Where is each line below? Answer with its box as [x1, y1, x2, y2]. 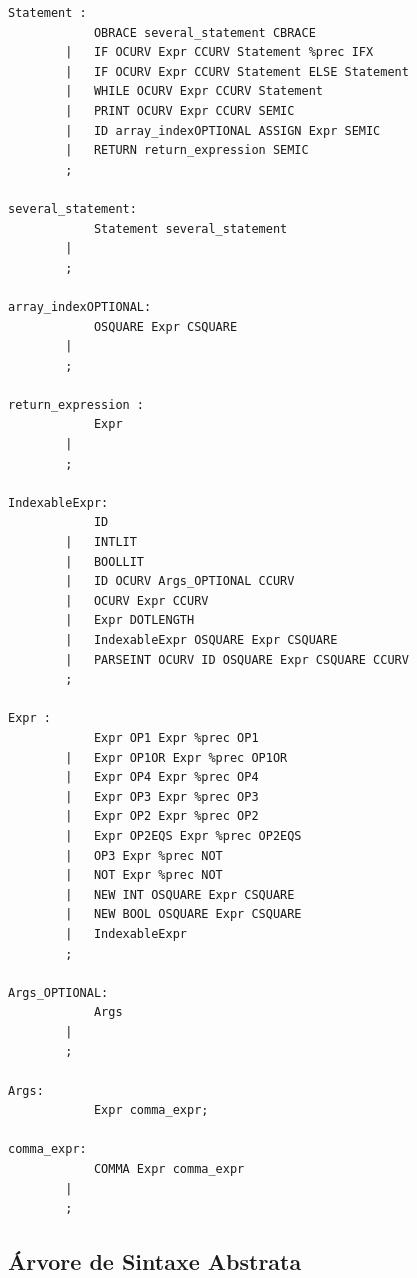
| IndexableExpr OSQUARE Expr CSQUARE [65, 633, 338, 647]
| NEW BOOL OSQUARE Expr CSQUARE [65, 907, 302, 922]
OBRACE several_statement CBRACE [93, 25, 316, 40]
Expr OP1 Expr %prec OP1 [93, 730, 259, 745]
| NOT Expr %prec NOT [65, 868, 223, 883]
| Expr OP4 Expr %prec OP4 [65, 770, 259, 785]
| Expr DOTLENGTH [65, 613, 195, 628]
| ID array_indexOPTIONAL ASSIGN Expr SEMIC [65, 123, 381, 138]
